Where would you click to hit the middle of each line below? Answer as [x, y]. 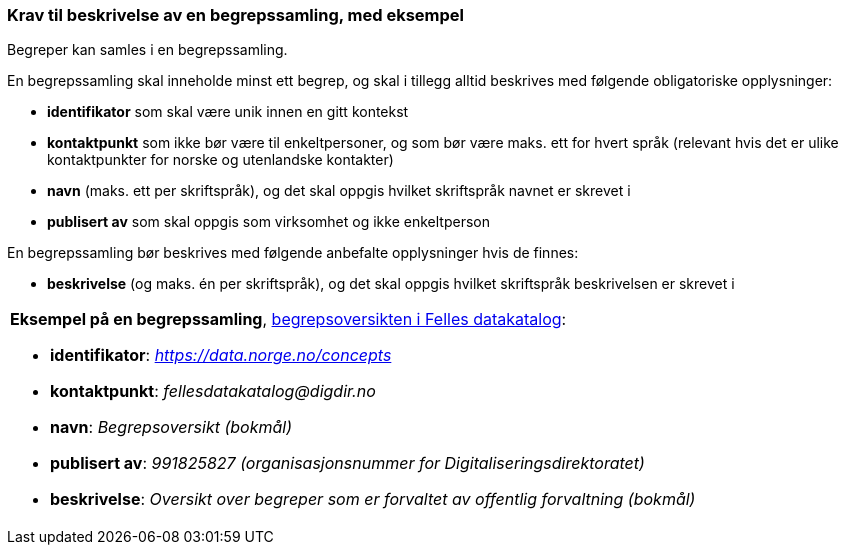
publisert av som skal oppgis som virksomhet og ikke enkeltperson [268, 222]
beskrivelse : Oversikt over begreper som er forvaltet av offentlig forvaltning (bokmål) [373, 499]
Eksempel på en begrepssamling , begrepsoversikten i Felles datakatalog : [288, 319]
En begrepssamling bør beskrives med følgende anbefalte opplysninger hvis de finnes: [293, 253]
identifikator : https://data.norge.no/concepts [221, 355]
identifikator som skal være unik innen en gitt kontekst [228, 112]
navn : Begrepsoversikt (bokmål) [171, 427]
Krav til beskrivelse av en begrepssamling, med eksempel [236, 15]
